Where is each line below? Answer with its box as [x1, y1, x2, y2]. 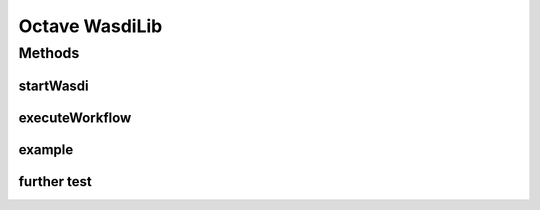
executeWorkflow [18, 109, 132, 126]
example [18, 141, 74, 158]
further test [18, 173, 92, 190]
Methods [18, 44, 80, 62]
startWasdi [18, 77, 89, 94]
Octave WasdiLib [18, 15, 163, 37]
